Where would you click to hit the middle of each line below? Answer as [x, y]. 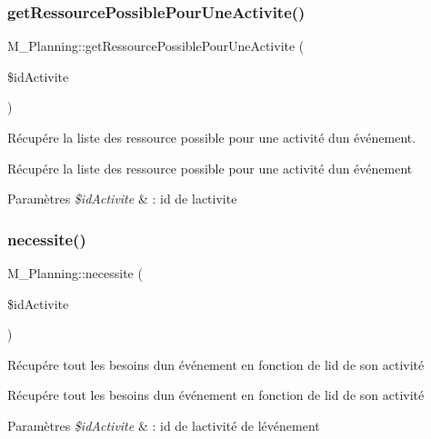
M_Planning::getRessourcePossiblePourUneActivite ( [156, 46]
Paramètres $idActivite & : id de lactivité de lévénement [164, 425]
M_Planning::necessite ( [75, 273]
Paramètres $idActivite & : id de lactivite [122, 199]
